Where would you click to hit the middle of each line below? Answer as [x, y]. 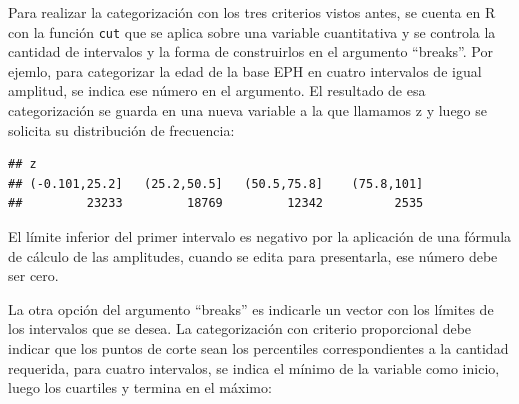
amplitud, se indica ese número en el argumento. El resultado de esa [217, 90]
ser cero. [33, 275]
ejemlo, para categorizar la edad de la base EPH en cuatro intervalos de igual [245, 70]
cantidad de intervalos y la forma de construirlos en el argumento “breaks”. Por [250, 51]
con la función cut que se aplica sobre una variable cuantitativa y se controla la [252, 31]
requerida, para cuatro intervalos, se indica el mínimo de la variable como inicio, [254, 367]
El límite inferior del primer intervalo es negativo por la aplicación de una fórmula [260, 236]
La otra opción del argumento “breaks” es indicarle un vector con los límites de [251, 308]
